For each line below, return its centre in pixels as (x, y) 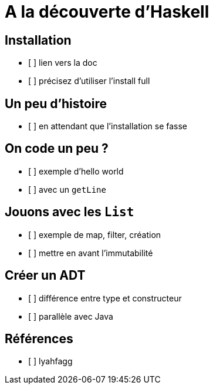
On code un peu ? (57, 149)
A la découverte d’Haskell (107, 12)
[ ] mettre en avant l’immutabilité (91, 253)
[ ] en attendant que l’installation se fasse (108, 126)
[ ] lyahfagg (50, 361)
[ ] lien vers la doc (63, 63)
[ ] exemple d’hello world (76, 171)
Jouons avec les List (70, 212)
